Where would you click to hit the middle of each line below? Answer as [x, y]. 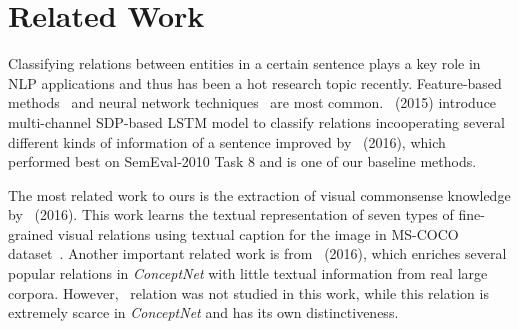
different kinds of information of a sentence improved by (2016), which [227, 141]
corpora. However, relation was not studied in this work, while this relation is [248, 292]
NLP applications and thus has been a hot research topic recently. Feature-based [255, 82]
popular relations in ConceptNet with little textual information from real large [248, 273]
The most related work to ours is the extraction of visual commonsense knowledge [259, 194]
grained [31, 233]
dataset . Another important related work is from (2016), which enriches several [257, 253]
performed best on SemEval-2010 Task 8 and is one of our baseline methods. [242, 161]
